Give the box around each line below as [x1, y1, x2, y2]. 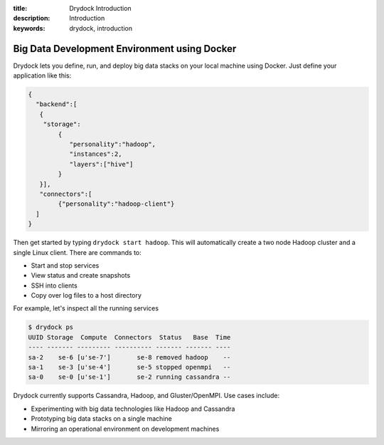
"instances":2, [69, 150, 122, 158]
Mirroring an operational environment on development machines [31, 424, 220, 433]
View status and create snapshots [31, 271, 131, 280]
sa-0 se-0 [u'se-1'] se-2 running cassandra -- [28, 373, 231, 381]
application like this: [13, 71, 72, 80]
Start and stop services [31, 261, 100, 270]
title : [13, 4, 28, 12]
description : [13, 14, 50, 23]
